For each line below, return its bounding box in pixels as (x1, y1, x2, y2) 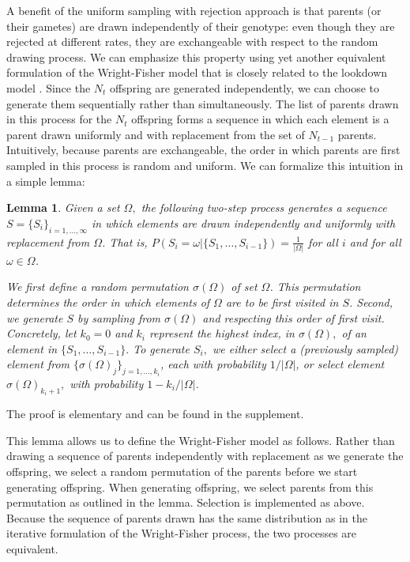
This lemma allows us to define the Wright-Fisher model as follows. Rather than (6, 432, 395, 448)
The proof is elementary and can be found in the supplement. (6, 405, 304, 422)
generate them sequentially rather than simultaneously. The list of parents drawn (6, 95, 399, 111)
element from (6, 356, 70, 372)
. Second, (348, 294, 393, 311)
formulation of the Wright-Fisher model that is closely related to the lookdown (6, 64, 388, 81)
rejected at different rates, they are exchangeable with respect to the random (6, 33, 378, 50)
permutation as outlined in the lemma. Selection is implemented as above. (6, 494, 365, 511)
